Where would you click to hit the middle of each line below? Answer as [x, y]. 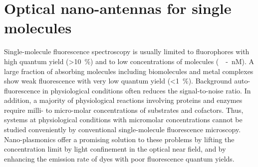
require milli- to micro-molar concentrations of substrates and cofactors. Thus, [124, 110]
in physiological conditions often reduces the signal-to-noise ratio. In [147, 90]
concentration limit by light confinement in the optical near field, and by [115, 149]
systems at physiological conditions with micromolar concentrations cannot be [123, 120]
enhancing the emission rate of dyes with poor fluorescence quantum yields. [119, 158]
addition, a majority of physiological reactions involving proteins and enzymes [123, 100]
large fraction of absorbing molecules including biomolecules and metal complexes [129, 71]
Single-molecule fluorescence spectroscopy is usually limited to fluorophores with [127, 51]
